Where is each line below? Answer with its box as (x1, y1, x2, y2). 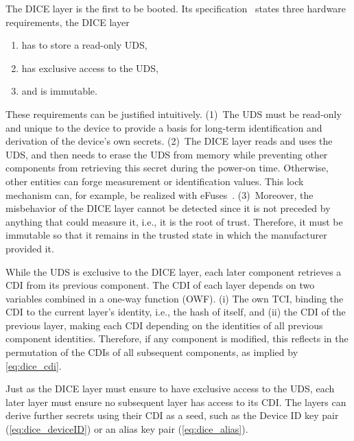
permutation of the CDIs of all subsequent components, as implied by (5, 345, 298, 359)
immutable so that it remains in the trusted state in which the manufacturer (5, 228, 327, 242)
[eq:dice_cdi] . (5, 358, 62, 372)
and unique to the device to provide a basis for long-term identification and (5, 120, 322, 134)
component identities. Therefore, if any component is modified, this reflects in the (5, 331, 349, 346)
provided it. (5, 241, 54, 255)
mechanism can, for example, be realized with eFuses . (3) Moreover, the (5, 187, 314, 202)
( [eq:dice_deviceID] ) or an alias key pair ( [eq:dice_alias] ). (5, 422, 248, 436)
